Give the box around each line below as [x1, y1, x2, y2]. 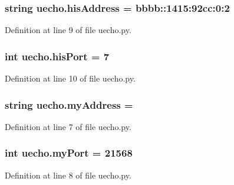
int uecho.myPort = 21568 [5, 145, 133, 160]
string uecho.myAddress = [5, 97, 133, 112]
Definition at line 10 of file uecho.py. [5, 72, 136, 85]
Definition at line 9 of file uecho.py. [5, 24, 131, 36]
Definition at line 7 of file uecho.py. [5, 120, 131, 132]
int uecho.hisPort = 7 [5, 48, 110, 63]
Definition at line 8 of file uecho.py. [5, 168, 131, 181]
